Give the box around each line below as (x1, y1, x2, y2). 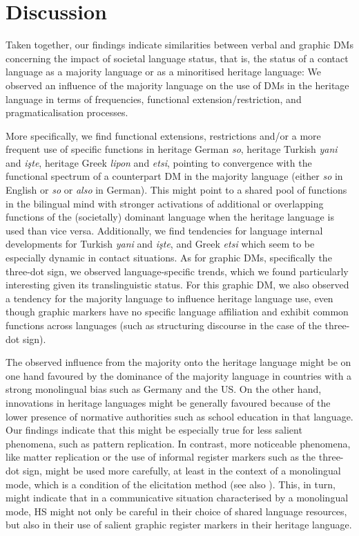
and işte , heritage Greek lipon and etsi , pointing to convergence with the (6, 155, 312, 169)
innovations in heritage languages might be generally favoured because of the (6, 395, 331, 409)
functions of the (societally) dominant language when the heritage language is (6, 210, 334, 224)
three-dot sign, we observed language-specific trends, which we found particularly (6, 264, 349, 278)
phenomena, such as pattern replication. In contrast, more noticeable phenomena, (6, 436, 351, 450)
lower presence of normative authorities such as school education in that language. (6, 409, 353, 423)
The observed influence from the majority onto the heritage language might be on (6, 355, 351, 369)
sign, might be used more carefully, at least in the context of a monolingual (22, 463, 341, 477)
